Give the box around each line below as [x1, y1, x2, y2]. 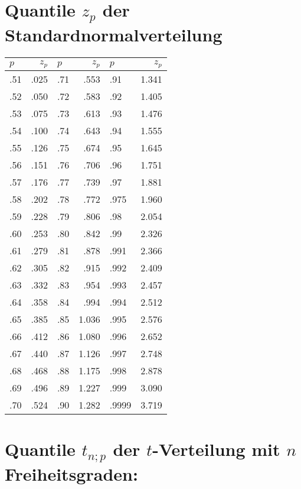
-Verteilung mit [152, 437, 280, 461]
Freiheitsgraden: [5, 462, 138, 486]
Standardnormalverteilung [5, 22, 223, 47]
